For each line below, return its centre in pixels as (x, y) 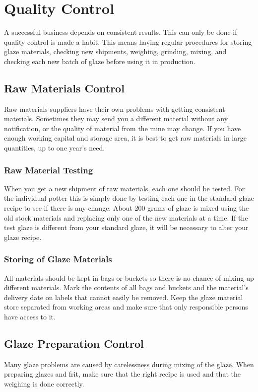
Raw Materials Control (64, 88)
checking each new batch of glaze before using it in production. (100, 61)
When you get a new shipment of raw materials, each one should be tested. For (125, 188)
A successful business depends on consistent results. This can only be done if (121, 32)
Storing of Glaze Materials (58, 259)
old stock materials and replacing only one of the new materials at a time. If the (126, 217)
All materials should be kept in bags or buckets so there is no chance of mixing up (129, 277)
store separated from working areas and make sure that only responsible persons (126, 307)
